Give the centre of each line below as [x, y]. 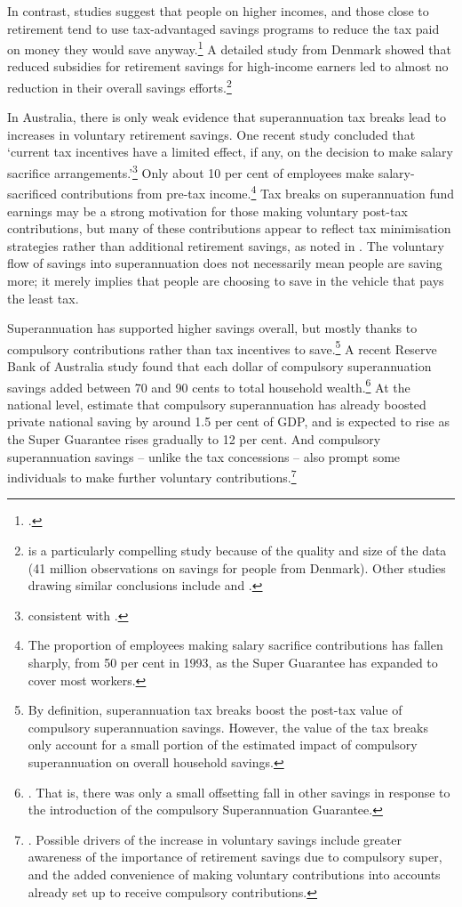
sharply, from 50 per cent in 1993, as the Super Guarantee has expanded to [233, 662]
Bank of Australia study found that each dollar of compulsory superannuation [219, 365]
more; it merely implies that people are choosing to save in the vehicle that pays [226, 280]
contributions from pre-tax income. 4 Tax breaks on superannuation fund [258, 192]
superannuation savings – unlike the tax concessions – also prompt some [204, 456]
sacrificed [32, 193]
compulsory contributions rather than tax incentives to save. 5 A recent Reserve [222, 347]
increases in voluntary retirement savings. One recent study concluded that [211, 134]
